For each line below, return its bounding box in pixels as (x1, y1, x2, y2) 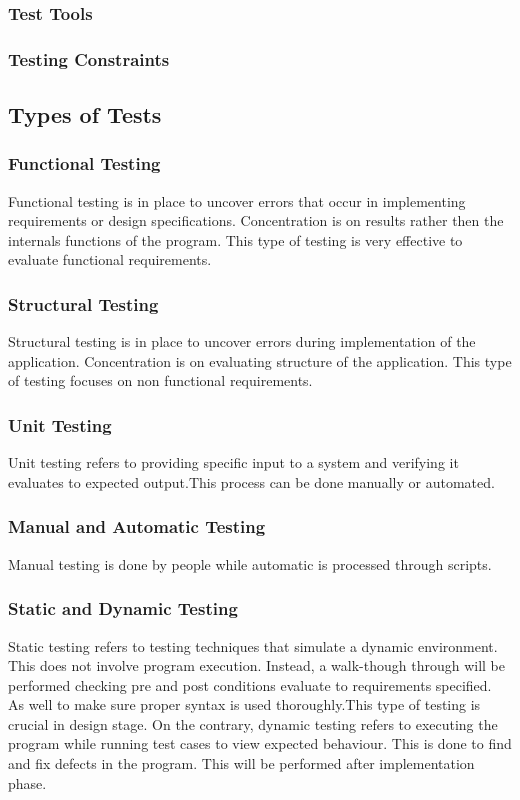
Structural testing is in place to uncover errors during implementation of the (8, 331, 476, 352)
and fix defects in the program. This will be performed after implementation (8, 753, 475, 774)
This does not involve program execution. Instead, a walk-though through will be (8, 655, 505, 676)
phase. (8, 772, 47, 793)
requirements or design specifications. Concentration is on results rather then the (8, 210, 504, 231)
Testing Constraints (8, 46, 170, 71)
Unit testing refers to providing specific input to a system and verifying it (8, 452, 459, 473)
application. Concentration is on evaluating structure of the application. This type (8, 350, 512, 371)
